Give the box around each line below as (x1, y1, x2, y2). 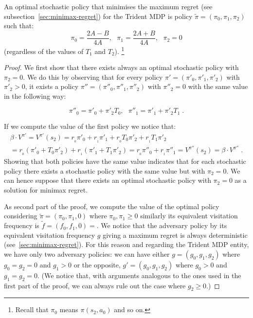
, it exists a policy (25, 81, 79, 91)
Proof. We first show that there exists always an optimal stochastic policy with (4, 62, 239, 72)
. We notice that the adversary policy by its (96, 220, 227, 230)
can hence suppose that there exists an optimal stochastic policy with (4, 175, 211, 185)
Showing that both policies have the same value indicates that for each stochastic (4, 156, 246, 166)
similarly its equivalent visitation (140, 211, 238, 221)
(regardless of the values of (4, 46, 84, 56)
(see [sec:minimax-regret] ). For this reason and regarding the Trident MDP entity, (4, 239, 249, 249)
